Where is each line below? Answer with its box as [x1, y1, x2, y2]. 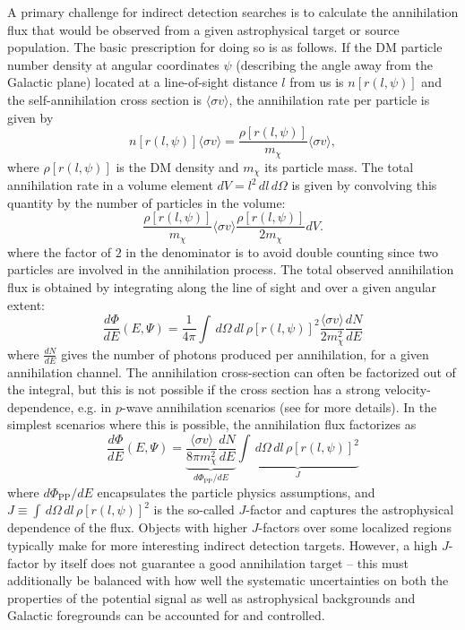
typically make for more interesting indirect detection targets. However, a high [7, 536, 438, 555]
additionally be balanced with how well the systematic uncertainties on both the [7, 571, 449, 590]
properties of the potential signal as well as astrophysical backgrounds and [7, 588, 416, 607]
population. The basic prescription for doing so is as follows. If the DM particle [7, 38, 443, 56]
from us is [289, 73, 344, 91]
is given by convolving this [291, 176, 437, 194]
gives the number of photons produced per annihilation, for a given [61, 344, 429, 363]
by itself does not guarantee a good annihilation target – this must [43, 553, 409, 572]
